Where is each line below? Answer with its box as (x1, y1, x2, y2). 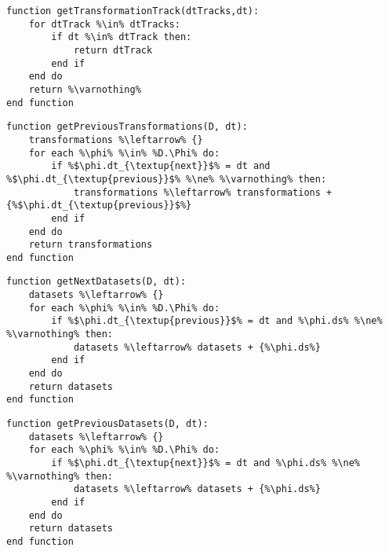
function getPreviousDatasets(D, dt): (6, 418, 209, 430)
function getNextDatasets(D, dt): (6, 276, 187, 288)
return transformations (28, 239, 153, 251)
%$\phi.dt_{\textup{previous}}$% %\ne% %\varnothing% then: (6, 173, 327, 185)
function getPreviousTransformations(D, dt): (6, 121, 248, 133)
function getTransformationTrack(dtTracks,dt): (6, 6, 260, 17)
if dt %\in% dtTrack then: (51, 31, 192, 43)
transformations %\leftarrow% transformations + (73, 186, 333, 198)
